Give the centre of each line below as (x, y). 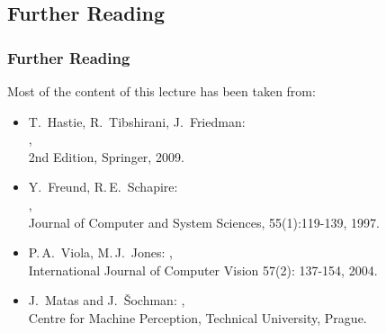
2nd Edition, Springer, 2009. (106, 156)
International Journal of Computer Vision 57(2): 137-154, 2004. (203, 270)
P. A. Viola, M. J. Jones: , (100, 252)
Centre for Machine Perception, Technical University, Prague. (197, 317)
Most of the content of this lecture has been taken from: (162, 91)
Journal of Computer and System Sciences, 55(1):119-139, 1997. (204, 222)
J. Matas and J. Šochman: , (107, 300)
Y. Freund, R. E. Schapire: (103, 187)
